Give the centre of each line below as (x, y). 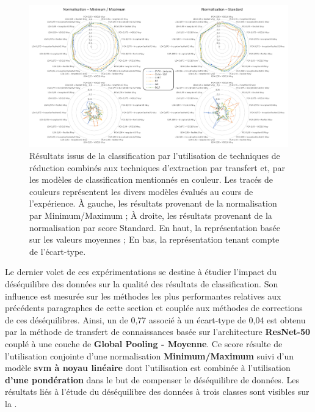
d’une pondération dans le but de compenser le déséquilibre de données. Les (152, 379)
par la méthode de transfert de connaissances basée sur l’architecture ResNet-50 (158, 332)
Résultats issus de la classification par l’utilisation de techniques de (155, 156)
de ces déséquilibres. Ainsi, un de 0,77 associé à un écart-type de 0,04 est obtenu (155, 319)
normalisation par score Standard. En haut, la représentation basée (155, 227)
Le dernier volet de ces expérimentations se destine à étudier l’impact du (141, 272)
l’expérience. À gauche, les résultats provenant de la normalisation (153, 203)
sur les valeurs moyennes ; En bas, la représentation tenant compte (154, 239)
